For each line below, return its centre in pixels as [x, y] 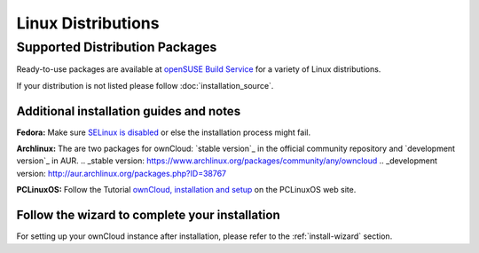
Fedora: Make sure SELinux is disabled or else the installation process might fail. [163, 132]
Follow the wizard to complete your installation [149, 215]
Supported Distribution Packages [117, 47]
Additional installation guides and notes [129, 111]
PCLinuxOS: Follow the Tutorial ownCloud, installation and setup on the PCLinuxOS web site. [186, 190]
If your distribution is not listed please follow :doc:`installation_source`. [145, 85]
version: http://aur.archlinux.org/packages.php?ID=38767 [122, 173]
